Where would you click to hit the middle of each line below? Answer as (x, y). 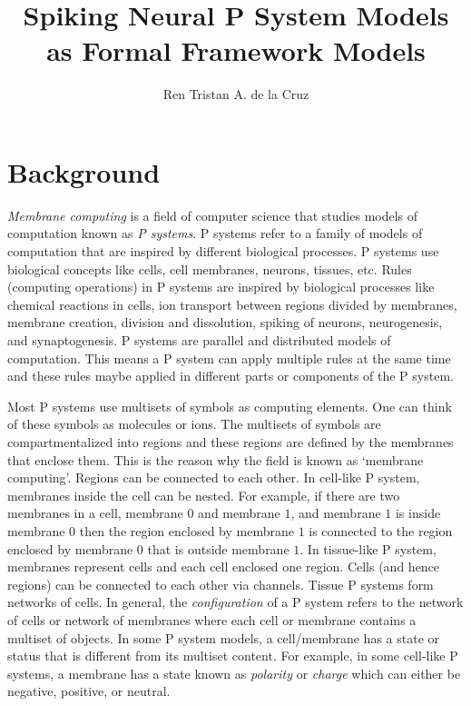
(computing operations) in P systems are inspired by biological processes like (221, 287)
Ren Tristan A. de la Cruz (236, 94)
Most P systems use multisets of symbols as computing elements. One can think (230, 406)
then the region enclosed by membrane (186, 530)
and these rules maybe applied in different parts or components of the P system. (231, 376)
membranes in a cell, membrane (95, 513)
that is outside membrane (218, 548)
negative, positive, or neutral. (89, 691)
